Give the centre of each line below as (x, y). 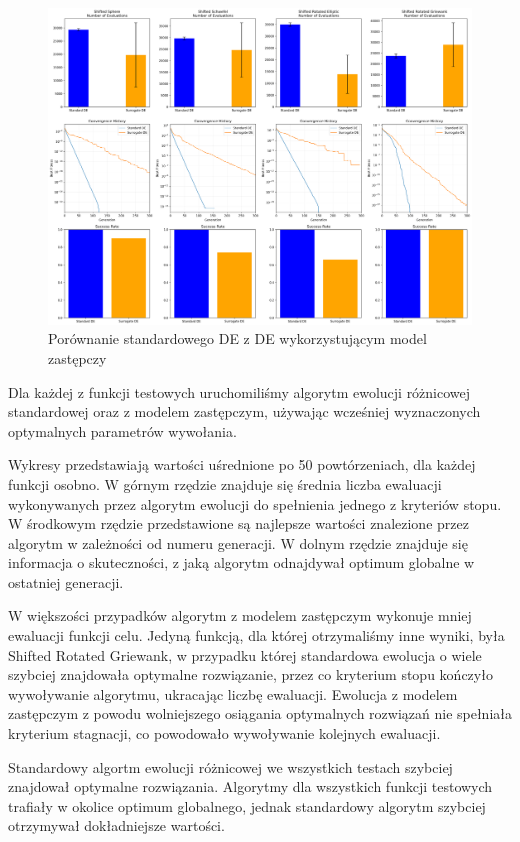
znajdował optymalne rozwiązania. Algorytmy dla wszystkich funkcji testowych (250, 786)
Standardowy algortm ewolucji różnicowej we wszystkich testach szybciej (230, 766)
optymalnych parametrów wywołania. (122, 430)
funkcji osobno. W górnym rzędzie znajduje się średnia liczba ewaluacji (225, 483)
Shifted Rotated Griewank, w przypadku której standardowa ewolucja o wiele (245, 654)
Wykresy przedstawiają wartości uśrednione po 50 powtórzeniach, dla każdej (242, 464)
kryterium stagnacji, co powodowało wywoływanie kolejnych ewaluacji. (224, 733)
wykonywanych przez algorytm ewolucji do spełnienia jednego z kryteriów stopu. (255, 503)
